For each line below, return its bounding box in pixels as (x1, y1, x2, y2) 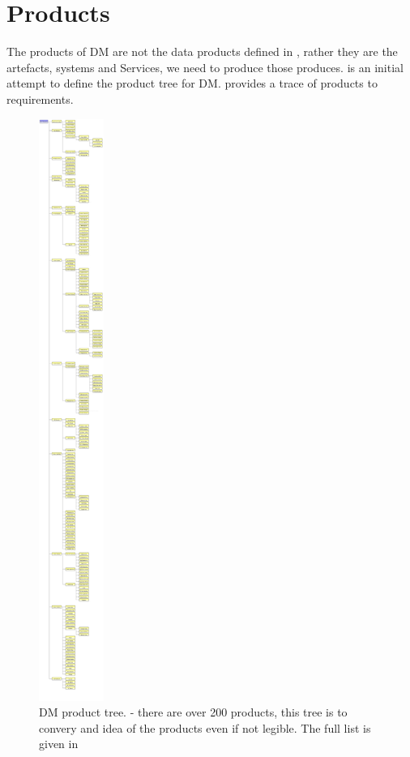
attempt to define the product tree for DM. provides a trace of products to (6, 75, 378, 92)
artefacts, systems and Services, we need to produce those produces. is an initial (6, 58, 404, 75)
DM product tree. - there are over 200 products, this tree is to (39, 704, 348, 721)
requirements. (6, 90, 74, 107)
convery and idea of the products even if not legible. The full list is (39, 719, 371, 736)
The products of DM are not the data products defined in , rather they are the (6, 43, 398, 60)
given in (39, 735, 79, 752)
